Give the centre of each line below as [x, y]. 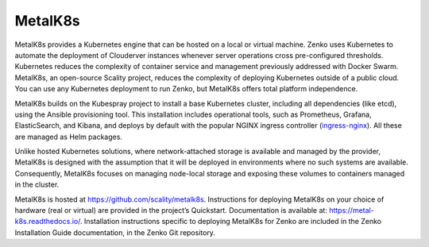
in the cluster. [37, 185]
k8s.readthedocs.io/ [48, 222]
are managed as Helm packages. [69, 137]
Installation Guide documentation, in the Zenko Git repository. [115, 232]
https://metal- [352, 210]
